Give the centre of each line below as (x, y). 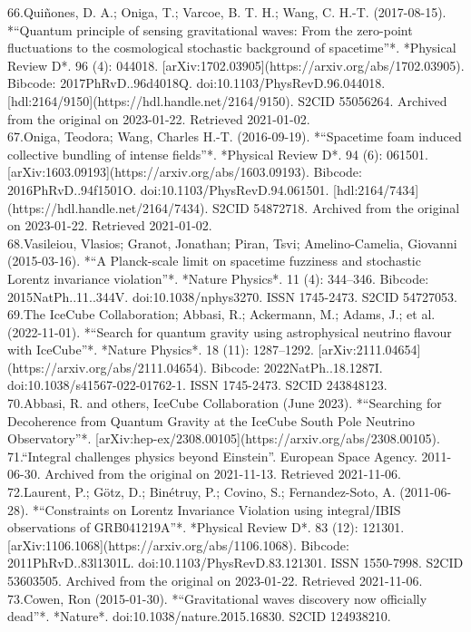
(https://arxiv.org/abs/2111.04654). (107, 367)
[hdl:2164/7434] (376, 189)
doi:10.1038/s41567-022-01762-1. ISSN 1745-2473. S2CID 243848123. (197, 385)
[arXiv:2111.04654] (369, 350)
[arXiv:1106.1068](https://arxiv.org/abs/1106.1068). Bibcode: (178, 544)
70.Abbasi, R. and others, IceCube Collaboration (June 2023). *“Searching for (225, 403)
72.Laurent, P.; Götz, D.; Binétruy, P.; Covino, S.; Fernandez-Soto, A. (201, 492)
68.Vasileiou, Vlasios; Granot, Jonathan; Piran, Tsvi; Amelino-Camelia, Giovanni (232, 243)
